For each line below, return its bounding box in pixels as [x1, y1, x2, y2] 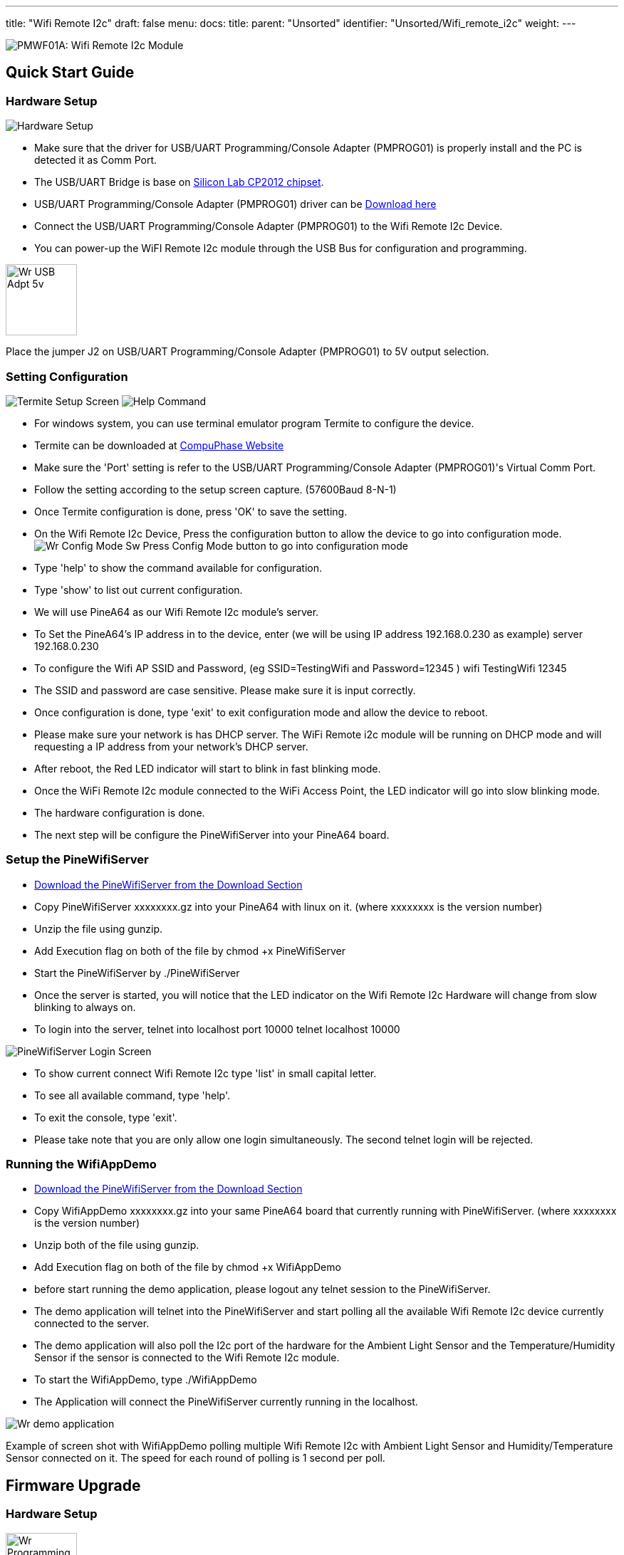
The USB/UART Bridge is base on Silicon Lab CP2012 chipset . [34, 176, 324, 189]
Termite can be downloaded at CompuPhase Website [34, 439, 284, 451]
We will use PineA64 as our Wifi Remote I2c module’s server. [34, 605, 319, 618]
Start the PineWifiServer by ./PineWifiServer [34, 966, 240, 979]
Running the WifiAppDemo [6, 1157, 157, 1172]
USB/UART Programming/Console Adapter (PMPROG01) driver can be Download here [34, 198, 437, 211]
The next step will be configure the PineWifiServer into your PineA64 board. [34, 828, 390, 841]
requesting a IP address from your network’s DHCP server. [34, 740, 308, 753]
